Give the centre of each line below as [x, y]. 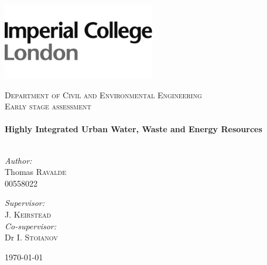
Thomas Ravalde [36, 172]
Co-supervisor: [31, 226]
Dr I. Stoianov [31, 237]
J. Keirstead [28, 214]
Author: [18, 160]
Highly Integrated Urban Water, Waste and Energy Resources [133, 129]
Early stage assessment [48, 106]
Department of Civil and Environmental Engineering [103, 94]
